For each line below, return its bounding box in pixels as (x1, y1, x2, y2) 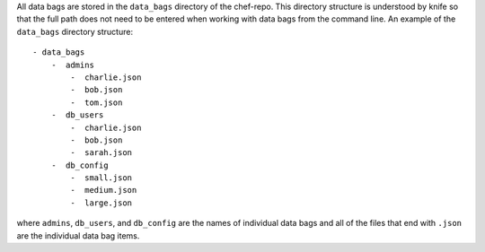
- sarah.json (70, 148, 133, 158)
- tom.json (70, 97, 123, 108)
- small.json (70, 173, 133, 183)
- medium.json (70, 185, 137, 196)
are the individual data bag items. (16, 230, 140, 241)
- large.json (70, 197, 133, 208)
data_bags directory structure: (16, 26, 134, 37)
